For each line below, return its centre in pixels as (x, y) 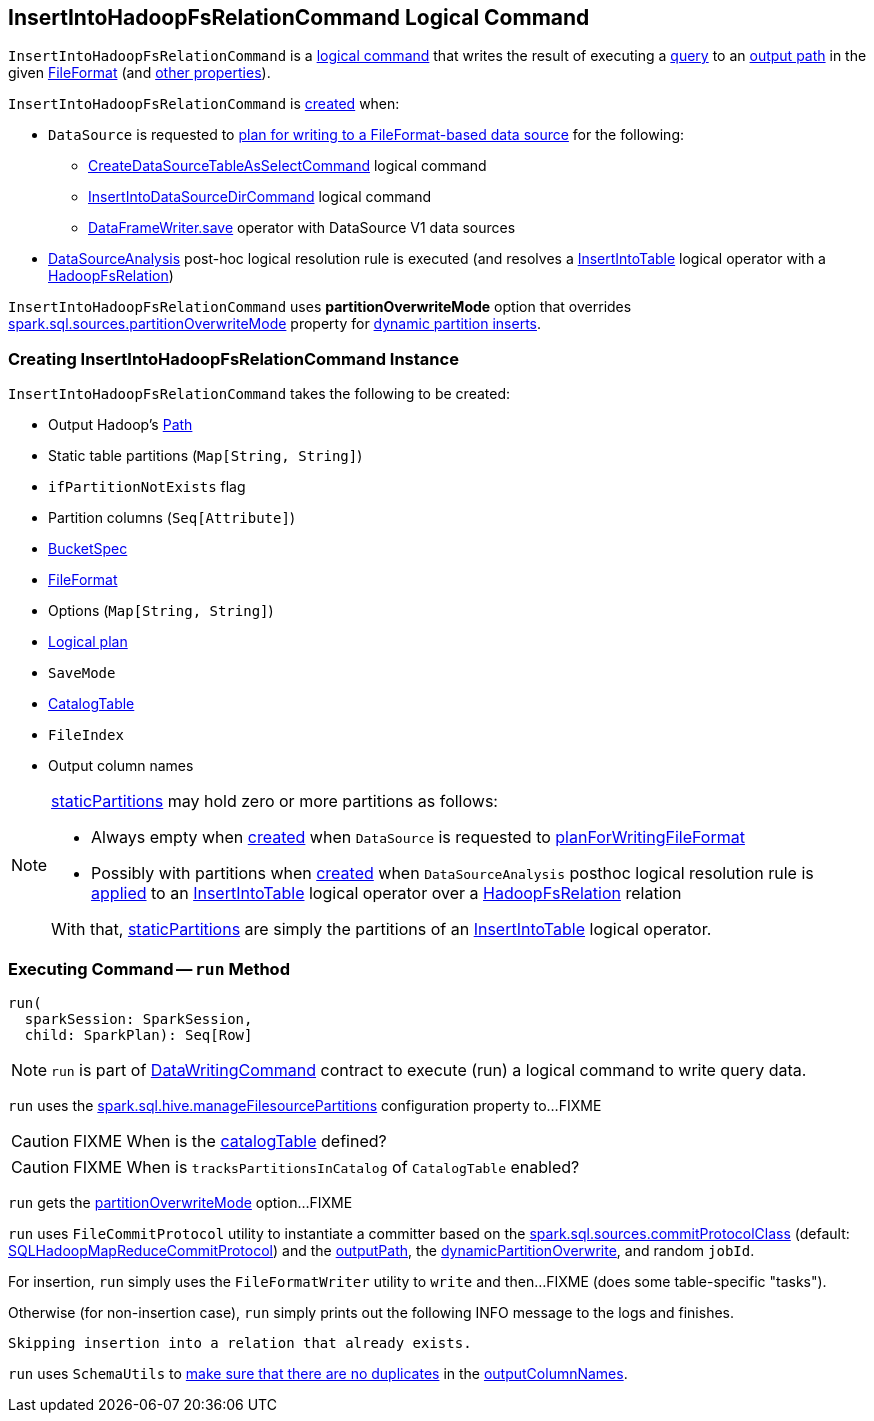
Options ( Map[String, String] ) (161, 611)
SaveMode (82, 673)
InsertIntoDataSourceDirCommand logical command (260, 197)
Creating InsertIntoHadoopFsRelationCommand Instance (233, 358)
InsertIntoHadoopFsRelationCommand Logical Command (299, 17)
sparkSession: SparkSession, (138, 1018)
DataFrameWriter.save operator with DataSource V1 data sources (302, 228)
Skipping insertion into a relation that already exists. (240, 1342)
